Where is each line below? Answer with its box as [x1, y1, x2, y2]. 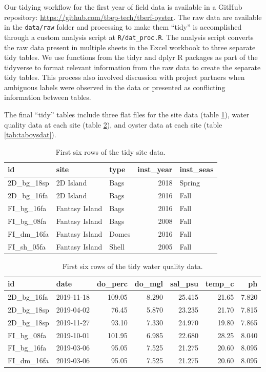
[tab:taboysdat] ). [4, 129, 56, 140]
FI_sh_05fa [8, 241, 46, 252]
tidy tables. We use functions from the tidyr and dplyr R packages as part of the [4, 52, 258, 63]
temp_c [206, 278, 234, 289]
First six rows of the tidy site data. [55, 146, 166, 157]
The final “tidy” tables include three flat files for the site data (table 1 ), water [4, 109, 250, 120]
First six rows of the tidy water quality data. [62, 260, 203, 271]
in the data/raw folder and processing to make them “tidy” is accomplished [4, 22, 242, 32]
